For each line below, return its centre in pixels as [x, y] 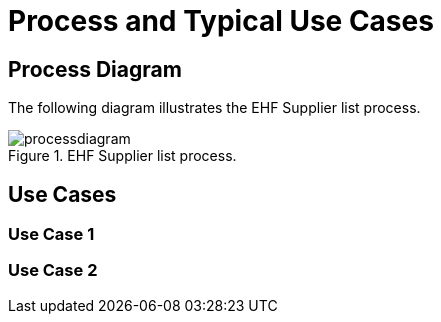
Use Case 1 [51, 234]
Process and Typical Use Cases [221, 21]
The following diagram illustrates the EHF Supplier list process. [214, 108]
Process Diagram [95, 69]
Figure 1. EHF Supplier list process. [122, 156]
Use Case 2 [53, 270]
